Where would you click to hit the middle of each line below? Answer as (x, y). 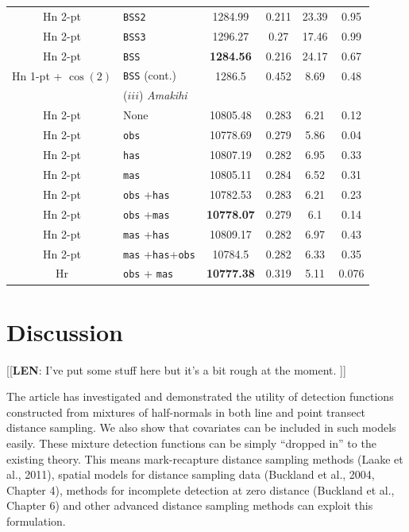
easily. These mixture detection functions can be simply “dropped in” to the (191, 443)
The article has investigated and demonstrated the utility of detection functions (200, 396)
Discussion (65, 331)
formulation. (36, 521)
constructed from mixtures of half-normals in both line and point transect (186, 412)
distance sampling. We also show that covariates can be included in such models (201, 427)
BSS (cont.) (150, 75)
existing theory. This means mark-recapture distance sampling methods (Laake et (205, 458)
